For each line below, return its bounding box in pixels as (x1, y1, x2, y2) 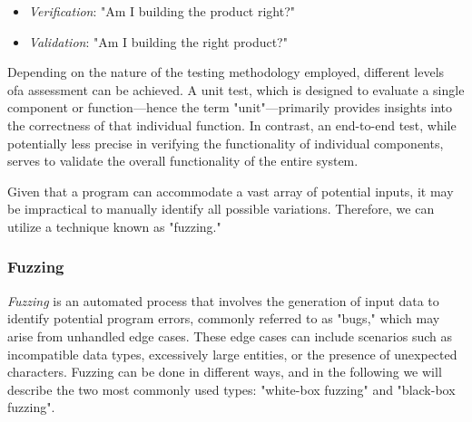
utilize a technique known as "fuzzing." (7, 216, 221, 235)
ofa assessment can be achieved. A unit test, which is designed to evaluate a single (7, 80, 465, 99)
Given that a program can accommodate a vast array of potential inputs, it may (7, 181, 454, 200)
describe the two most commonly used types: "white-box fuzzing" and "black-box (7, 379, 456, 398)
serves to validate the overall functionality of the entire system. (7, 151, 359, 170)
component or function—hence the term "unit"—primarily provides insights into (7, 98, 453, 117)
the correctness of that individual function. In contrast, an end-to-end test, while (7, 115, 457, 134)
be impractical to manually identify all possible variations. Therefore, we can (7, 199, 435, 218)
